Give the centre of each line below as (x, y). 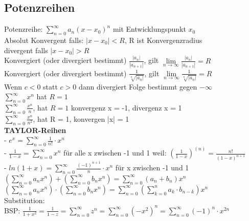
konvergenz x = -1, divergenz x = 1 (126, 107)
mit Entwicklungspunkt (149, 29)
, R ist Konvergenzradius (163, 40)
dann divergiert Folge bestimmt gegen (138, 86)
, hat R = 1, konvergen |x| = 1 (81, 118)
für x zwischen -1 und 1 (152, 168)
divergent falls (26, 50)
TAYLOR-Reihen (35, 130)
